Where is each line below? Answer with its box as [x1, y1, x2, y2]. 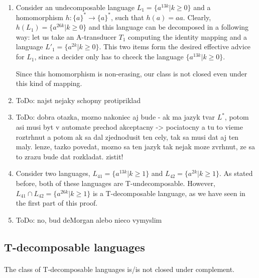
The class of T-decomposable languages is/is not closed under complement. [4, 263, 235, 274]
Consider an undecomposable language [16, 2, 135, 12]
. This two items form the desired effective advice [99, 41, 251, 52]
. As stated [219, 168, 253, 178]
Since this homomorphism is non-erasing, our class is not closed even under [16, 68, 247, 78]
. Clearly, [183, 12, 211, 22]
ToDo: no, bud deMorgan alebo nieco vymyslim [16, 214, 162, 225]
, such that [110, 12, 144, 22]
